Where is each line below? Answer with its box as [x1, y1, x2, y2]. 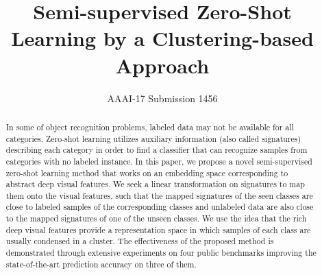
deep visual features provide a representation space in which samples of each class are [5, 224, 311, 235]
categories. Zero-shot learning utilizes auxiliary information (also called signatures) [5, 132, 301, 144]
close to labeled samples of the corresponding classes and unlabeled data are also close [5, 201, 314, 213]
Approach [115, 51, 210, 79]
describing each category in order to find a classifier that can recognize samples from [5, 144, 308, 156]
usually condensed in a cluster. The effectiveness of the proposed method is [5, 235, 274, 247]
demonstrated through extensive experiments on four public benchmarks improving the [5, 247, 317, 259]
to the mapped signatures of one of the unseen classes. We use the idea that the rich [5, 213, 307, 224]
